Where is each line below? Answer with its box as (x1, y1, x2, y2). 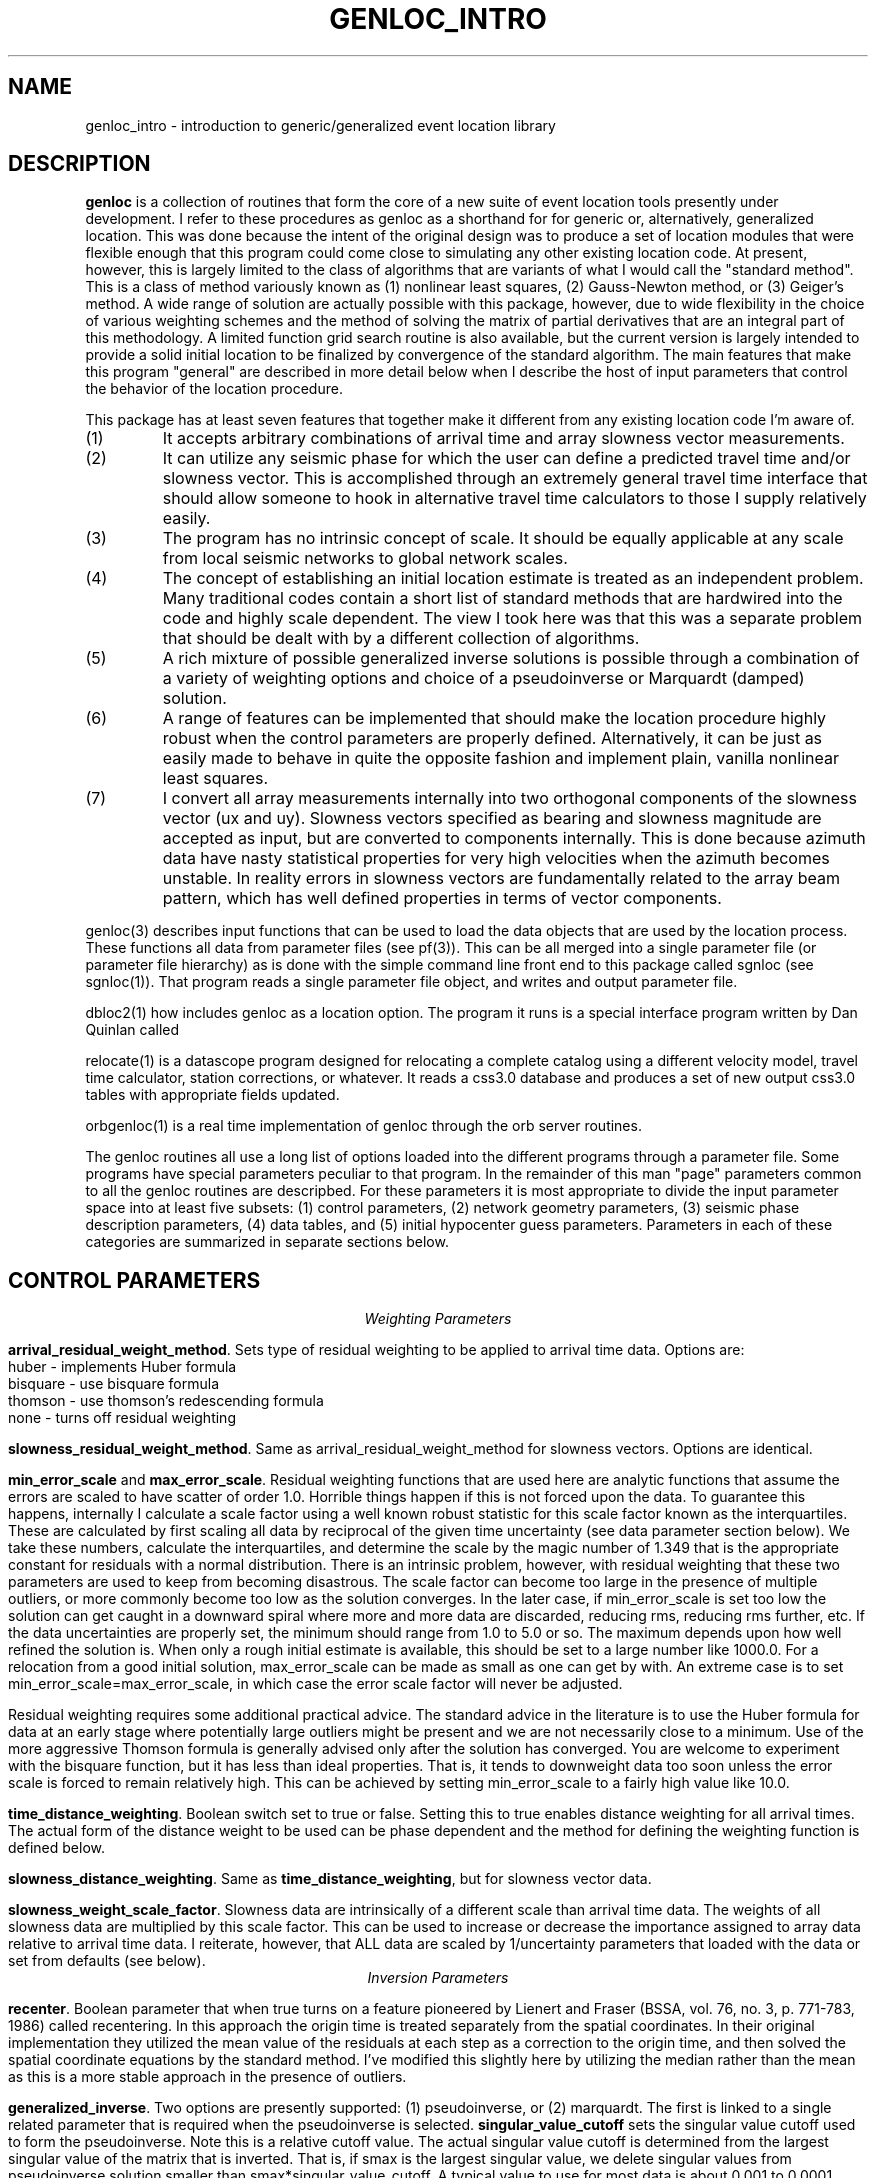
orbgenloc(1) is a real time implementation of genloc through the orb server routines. (85, 1117, 642, 1135)
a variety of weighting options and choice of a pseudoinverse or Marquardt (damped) (162, 668, 805, 689)
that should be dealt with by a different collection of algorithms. (162, 628, 640, 649)
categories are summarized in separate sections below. (85, 1233, 449, 1251)
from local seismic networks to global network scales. (162, 548, 568, 569)
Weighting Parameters (364, 1310, 512, 1328)
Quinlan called (85, 1021, 180, 1039)
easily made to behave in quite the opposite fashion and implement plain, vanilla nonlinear (162, 748, 839, 769)
